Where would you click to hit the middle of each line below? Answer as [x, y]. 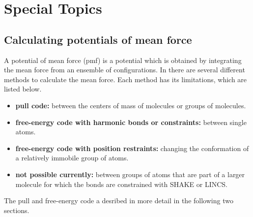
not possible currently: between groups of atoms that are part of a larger [130, 174]
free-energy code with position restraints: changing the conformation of [132, 148]
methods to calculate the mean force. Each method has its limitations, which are [126, 79]
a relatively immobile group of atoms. [72, 158]
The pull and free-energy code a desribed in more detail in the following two [119, 201]
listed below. [23, 89]
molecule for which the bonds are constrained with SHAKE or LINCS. [122, 184]
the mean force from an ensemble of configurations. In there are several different [125, 70]
